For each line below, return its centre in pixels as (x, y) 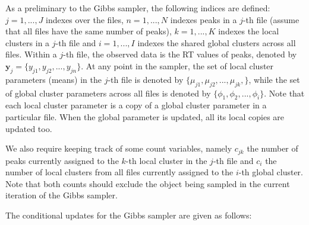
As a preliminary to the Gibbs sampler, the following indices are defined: (138, 8)
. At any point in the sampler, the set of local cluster (177, 65)
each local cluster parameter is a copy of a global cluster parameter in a (136, 105)
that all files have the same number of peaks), (89, 31)
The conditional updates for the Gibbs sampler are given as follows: (129, 215)
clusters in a (28, 42)
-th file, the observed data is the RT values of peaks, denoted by (180, 54)
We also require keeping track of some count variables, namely (119, 148)
